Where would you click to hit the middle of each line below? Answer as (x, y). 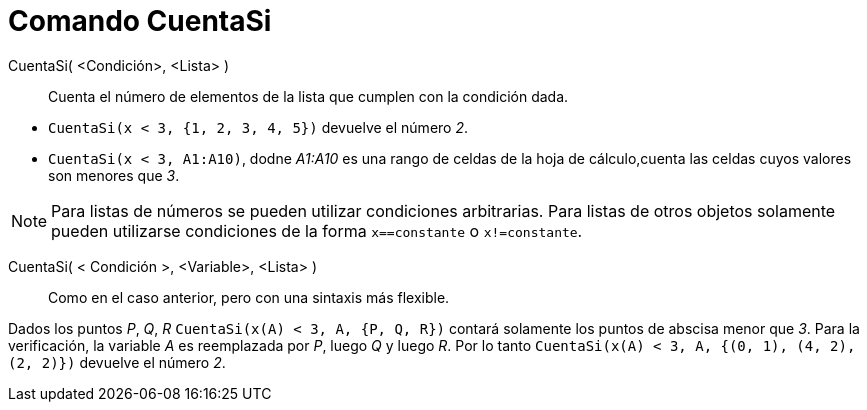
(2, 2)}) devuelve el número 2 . (117, 362)
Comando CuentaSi (140, 21)
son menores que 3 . (114, 175)
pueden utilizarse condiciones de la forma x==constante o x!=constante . (317, 230)
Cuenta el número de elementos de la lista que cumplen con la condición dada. (308, 96)
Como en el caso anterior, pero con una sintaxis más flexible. (249, 297)
